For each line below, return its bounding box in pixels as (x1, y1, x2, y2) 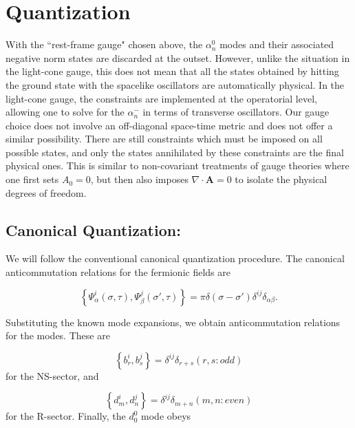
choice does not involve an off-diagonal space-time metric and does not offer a (6, 118, 333, 132)
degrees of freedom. (6, 185, 87, 200)
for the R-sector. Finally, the (6, 409, 126, 423)
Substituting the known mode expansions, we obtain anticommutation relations (6, 314, 341, 329)
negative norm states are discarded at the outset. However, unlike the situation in (6, 50, 350, 65)
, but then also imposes (90, 172, 189, 186)
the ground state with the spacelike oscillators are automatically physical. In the (6, 77, 345, 92)
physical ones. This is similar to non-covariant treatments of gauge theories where (6, 158, 349, 173)
